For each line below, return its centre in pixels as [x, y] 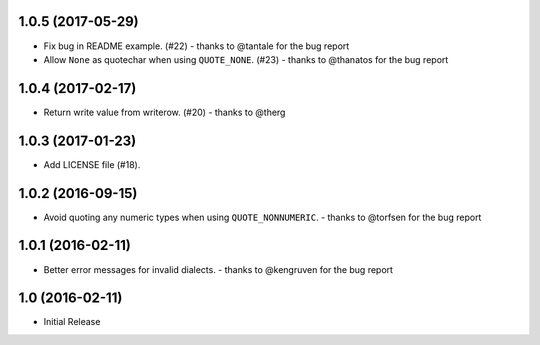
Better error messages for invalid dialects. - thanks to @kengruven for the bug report [218, 269]
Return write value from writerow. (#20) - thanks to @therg [164, 112]
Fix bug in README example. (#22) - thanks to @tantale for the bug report [196, 46]
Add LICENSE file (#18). [92, 164]
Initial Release [72, 322]
